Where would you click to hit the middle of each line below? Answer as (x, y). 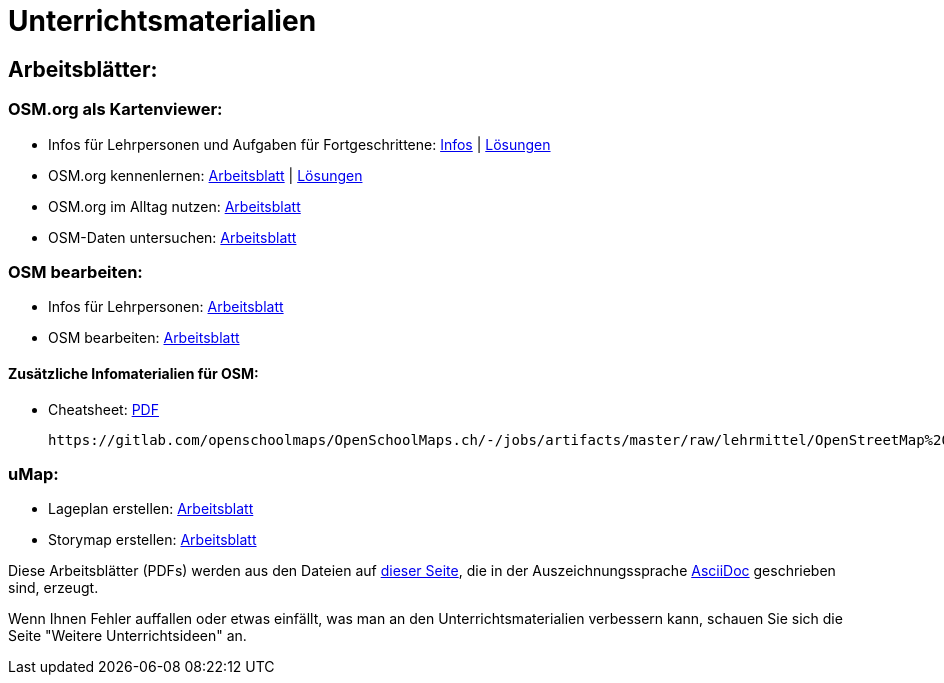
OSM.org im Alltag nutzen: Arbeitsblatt (174, 206)
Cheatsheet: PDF (103, 409)
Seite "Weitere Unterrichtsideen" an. (127, 636)
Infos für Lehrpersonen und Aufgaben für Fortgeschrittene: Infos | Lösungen (299, 144)
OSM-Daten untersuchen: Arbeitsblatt (172, 237)
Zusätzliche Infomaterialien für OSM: (133, 373)
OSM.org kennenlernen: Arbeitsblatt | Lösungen (205, 175)
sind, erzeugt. (53, 588)
